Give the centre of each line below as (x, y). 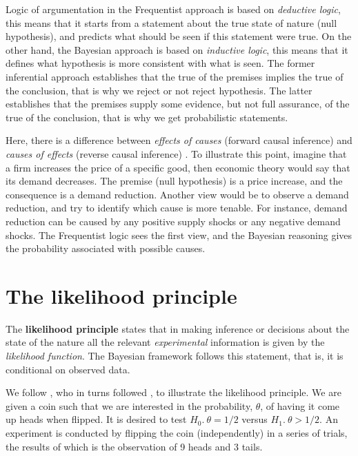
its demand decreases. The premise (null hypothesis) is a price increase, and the (174, 181)
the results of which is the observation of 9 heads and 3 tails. (134, 446)
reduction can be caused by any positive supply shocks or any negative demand (173, 221)
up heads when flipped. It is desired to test (96, 419)
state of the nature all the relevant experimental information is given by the (165, 342)
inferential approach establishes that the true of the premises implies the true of (175, 76)
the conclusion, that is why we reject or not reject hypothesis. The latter (159, 90)
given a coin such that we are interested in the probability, (129, 405)
